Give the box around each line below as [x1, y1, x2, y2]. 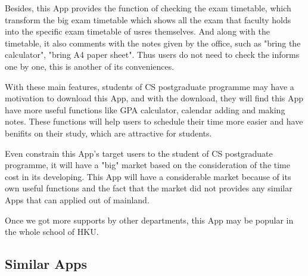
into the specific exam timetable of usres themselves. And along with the [5, 25, 270, 38]
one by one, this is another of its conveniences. [5, 60, 175, 72]
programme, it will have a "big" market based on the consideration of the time [5, 159, 290, 171]
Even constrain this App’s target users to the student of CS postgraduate [5, 147, 273, 159]
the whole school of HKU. [5, 225, 99, 238]
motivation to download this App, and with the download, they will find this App [5, 92, 304, 104]
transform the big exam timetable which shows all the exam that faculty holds [5, 13, 291, 26]
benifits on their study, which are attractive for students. [5, 126, 212, 139]
